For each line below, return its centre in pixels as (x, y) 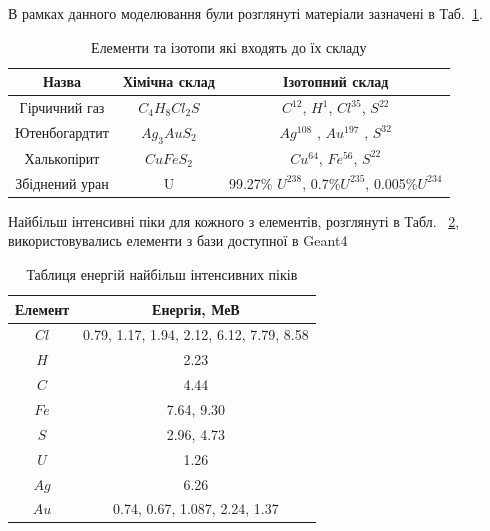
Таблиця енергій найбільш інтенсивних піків (162, 274)
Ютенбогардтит (62, 132)
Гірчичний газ (62, 107)
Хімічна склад (168, 81)
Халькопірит (62, 157)
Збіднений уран (62, 182)
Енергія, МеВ (196, 308)
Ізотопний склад (336, 81)
